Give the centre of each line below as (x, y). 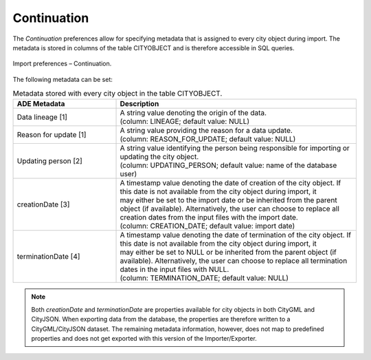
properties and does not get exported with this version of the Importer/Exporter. (144, 339)
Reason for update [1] (52, 135)
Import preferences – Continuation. (62, 64)
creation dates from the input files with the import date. (209, 218)
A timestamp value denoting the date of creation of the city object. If (231, 183)
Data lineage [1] (42, 117)
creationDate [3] (43, 204)
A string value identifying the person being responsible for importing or (235, 148)
